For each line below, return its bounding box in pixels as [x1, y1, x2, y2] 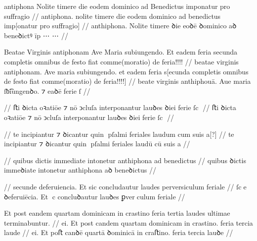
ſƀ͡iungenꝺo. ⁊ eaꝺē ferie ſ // [4, 85, 90, 96]
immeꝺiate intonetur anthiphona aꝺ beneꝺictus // [4, 165, 157, 175]
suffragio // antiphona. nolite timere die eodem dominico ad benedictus [4, 10, 221, 21]
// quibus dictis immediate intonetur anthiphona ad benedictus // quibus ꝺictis [4, 155, 246, 165]
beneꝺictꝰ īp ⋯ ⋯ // [4, 30, 69, 40]
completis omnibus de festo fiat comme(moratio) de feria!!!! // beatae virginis [4, 56, 239, 66]
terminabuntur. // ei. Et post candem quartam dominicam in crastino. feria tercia [4, 217, 253, 228]
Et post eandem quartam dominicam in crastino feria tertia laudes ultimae [4, 208, 230, 218]
